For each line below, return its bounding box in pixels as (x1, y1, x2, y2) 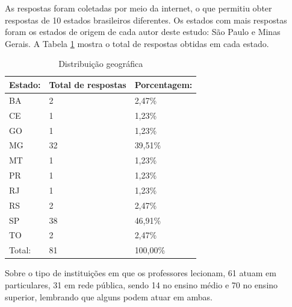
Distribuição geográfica (58, 57, 143, 70)
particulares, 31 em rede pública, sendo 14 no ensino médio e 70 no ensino (5, 278, 278, 291)
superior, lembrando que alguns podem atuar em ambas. (5, 290, 213, 303)
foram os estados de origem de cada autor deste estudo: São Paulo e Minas (5, 25, 281, 38)
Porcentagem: (134, 78, 193, 90)
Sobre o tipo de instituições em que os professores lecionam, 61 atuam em (5, 267, 276, 279)
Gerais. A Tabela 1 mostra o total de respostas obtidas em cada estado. (5, 37, 269, 49)
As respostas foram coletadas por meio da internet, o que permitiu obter (5, 2, 272, 14)
